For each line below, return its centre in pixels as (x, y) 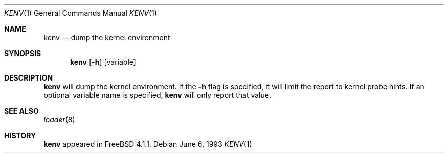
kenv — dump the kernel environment (107, 37)
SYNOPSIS (23, 53)
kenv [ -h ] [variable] (103, 62)
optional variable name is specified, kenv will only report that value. (157, 95)
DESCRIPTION (29, 78)
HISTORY (20, 135)
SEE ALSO (21, 111)
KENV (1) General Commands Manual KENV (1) (81, 13)
